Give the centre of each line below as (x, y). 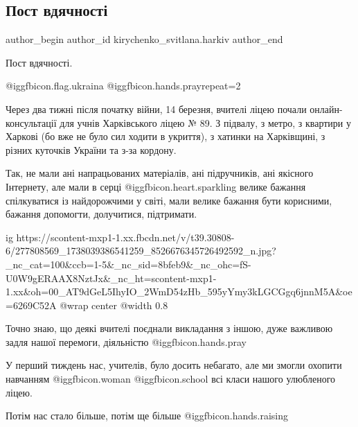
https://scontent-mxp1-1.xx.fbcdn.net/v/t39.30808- (125, 237)
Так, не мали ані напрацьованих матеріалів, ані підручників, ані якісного (160, 173)
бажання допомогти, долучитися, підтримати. (101, 214)
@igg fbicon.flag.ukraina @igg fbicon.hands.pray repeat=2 (123, 86)
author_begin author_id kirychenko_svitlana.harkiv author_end (144, 39)
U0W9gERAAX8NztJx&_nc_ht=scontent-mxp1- (111, 278)
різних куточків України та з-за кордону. (91, 149)
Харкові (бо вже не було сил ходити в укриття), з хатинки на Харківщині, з (165, 136)
